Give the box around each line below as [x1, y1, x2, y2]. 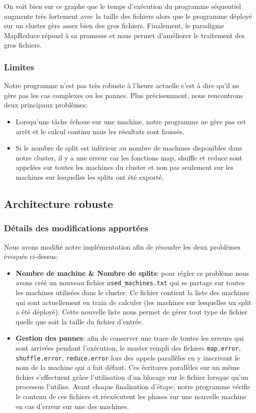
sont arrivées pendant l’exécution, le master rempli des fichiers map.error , [15, 342, 241, 353]
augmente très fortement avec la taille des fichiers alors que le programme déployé [4, 10, 252, 21]
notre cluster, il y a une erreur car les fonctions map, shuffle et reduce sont [15, 152, 242, 162]
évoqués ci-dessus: [4, 251, 58, 261]
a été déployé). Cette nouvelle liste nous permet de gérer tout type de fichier [15, 307, 248, 317]
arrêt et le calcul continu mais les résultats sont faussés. [15, 126, 185, 136]
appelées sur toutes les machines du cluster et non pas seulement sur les [15, 162, 234, 172]
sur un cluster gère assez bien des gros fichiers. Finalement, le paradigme [4, 20, 224, 31]
